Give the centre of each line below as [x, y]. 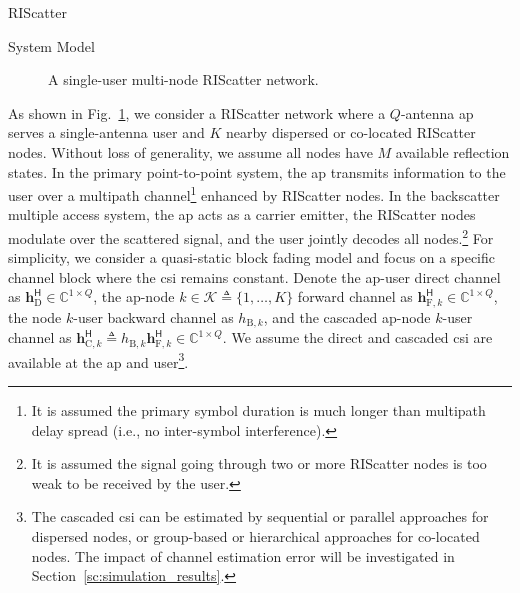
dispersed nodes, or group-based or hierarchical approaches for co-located [255, 536]
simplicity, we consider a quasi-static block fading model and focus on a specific [251, 257]
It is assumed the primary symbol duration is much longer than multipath [258, 410]
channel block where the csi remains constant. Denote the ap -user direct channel [254, 276]
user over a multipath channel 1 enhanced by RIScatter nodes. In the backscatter [254, 193]
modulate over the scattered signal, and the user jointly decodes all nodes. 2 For [251, 236]
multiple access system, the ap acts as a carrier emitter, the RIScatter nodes [242, 214]
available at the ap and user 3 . [98, 360]
